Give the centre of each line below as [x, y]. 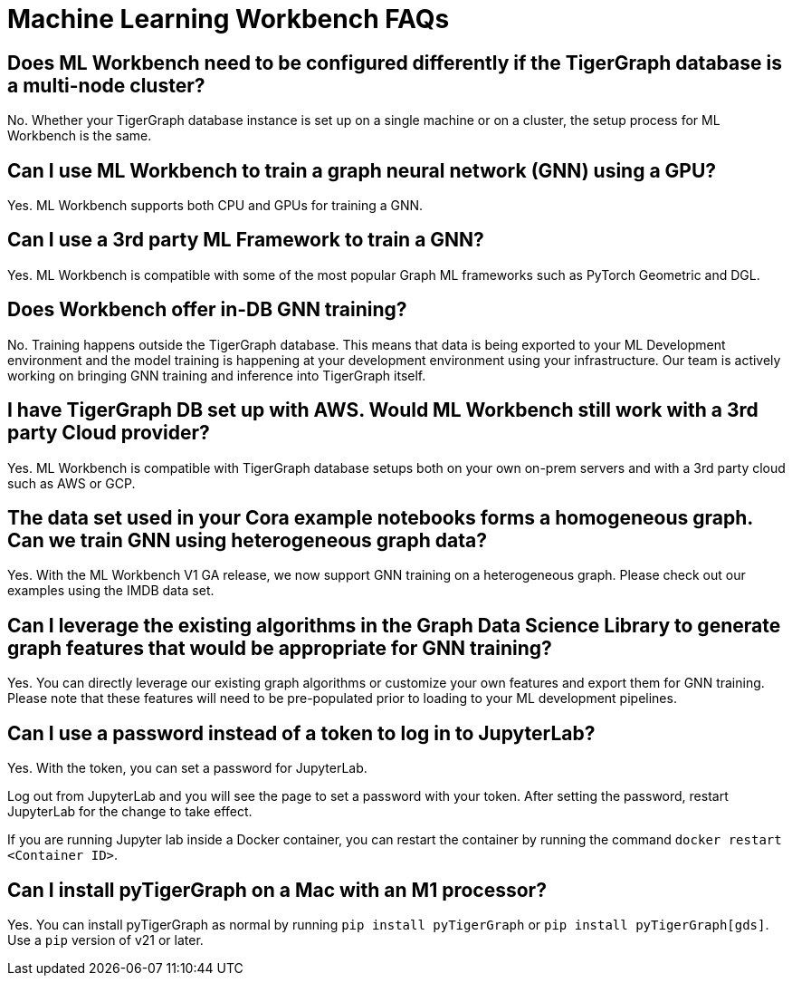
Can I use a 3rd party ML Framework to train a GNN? [246, 240]
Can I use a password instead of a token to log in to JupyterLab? [301, 733]
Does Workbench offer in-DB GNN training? [207, 310]
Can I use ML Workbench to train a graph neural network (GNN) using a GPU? [362, 170]
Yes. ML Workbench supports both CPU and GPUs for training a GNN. [215, 206]
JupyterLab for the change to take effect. [130, 812]
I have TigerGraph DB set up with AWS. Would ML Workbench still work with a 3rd [383, 410]
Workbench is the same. [80, 136]
